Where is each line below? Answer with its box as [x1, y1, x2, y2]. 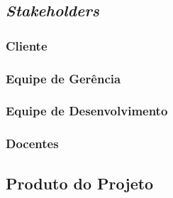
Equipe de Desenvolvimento [6, 102, 168, 120]
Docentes [6, 135, 59, 152]
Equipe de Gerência [6, 69, 121, 87]
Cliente [6, 36, 48, 54]
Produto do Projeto [6, 172, 154, 194]
